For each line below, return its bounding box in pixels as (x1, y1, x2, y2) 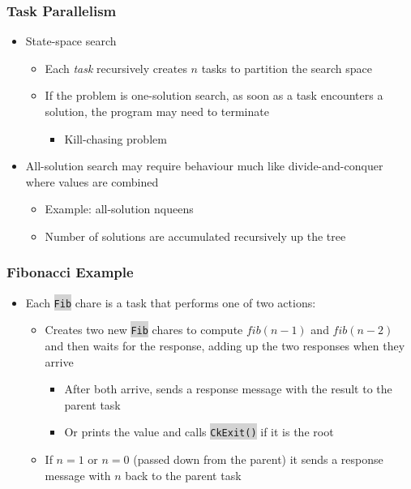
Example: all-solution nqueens (45, 200, 194, 217)
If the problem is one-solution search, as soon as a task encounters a (45, 87, 383, 104)
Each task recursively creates (45, 59, 187, 76)
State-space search (25, 32, 117, 49)
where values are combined (25, 173, 159, 190)
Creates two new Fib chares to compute (45, 321, 243, 338)
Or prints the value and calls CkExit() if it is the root (64, 423, 334, 440)
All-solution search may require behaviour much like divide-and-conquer (25, 157, 383, 174)
